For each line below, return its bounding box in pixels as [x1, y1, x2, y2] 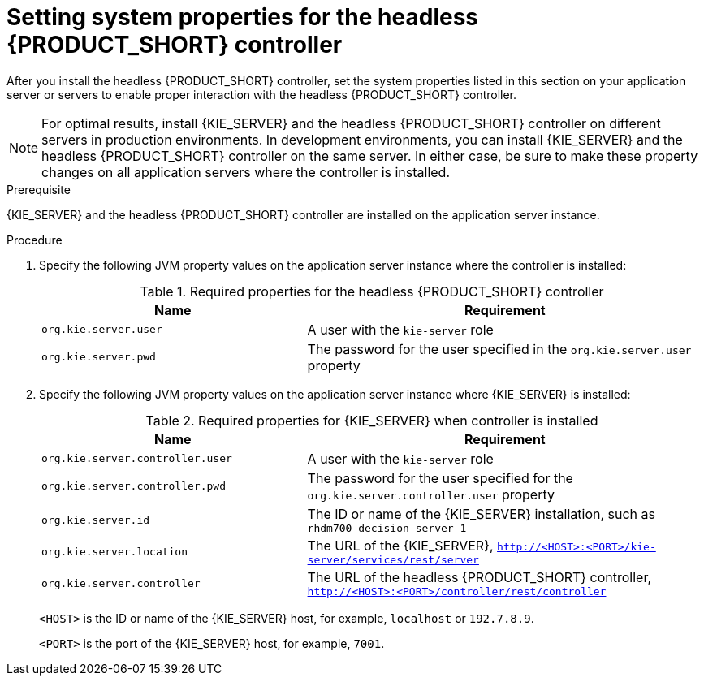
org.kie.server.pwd [41, 351, 156, 364]
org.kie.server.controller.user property [307, 486, 555, 503]
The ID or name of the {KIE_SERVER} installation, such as [307, 505, 655, 522]
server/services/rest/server [307, 553, 479, 566]
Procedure [6, 232, 63, 247]
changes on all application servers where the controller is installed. [41, 163, 450, 180]
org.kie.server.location [41, 545, 188, 558]
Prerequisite [6, 182, 71, 196]
